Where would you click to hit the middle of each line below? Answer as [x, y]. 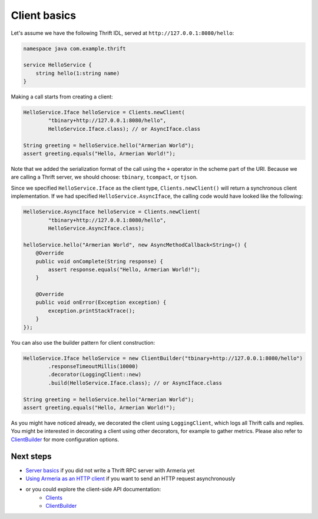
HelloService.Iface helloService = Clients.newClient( [104, 113]
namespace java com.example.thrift [74, 48]
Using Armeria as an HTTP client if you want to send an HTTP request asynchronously [130, 478]
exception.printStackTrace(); [92, 310]
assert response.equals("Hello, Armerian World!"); [124, 269]
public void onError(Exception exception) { [101, 303]
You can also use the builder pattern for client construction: [83, 342]
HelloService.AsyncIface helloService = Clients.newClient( [112, 212]
